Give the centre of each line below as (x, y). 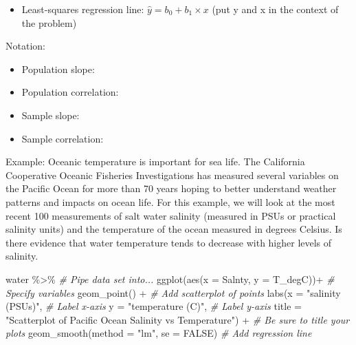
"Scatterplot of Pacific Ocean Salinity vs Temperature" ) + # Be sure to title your (178, 319)
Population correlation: (70, 92)
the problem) (49, 22)
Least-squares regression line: (83, 9)
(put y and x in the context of (275, 9)
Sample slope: (51, 115)
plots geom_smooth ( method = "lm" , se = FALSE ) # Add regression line (159, 333)
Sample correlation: (63, 138)
